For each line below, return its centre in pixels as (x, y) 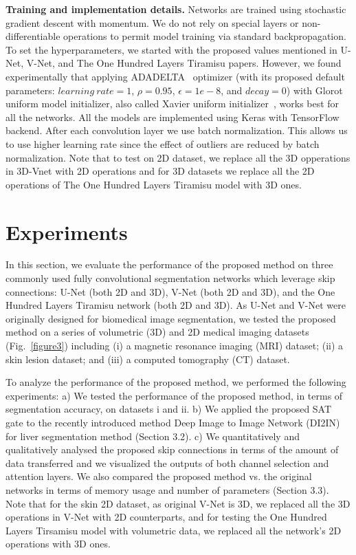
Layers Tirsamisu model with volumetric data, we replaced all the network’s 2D (174, 530)
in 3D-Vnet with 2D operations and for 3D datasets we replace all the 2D (160, 171)
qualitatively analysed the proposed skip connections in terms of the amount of (172, 449)
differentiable (33, 36)
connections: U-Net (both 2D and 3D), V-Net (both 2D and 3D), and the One (170, 291)
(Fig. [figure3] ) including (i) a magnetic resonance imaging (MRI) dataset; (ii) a (175, 345)
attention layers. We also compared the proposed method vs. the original (159, 476)
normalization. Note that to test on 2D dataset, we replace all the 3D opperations (178, 157)
